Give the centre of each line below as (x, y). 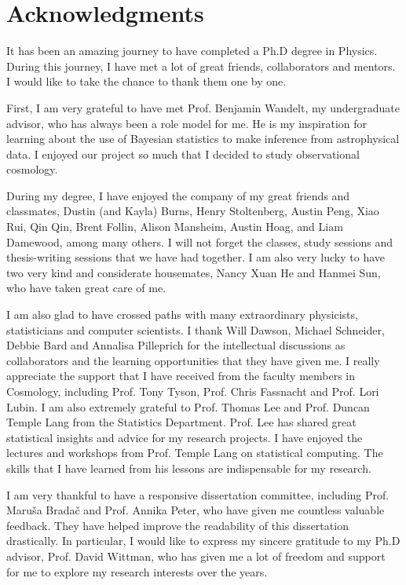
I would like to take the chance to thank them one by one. (146, 81)
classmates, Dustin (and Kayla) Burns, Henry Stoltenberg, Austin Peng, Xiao (193, 211)
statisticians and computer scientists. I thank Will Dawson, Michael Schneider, (196, 329)
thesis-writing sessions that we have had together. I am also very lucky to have (196, 257)
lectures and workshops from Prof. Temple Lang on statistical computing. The (195, 453)
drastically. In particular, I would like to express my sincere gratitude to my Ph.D (203, 541)
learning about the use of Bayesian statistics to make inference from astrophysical (203, 139)
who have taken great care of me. (86, 288)
